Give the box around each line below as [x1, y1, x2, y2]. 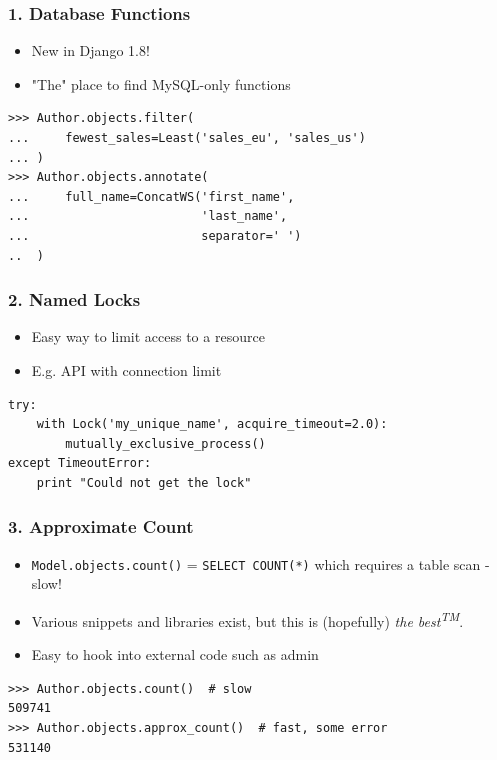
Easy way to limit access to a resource [31, 326, 265, 347]
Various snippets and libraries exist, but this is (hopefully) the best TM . [31, 608, 464, 631]
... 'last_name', [8, 209, 288, 224]
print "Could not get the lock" [36, 475, 252, 490]
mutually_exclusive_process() [65, 436, 266, 451]
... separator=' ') [8, 228, 302, 243]
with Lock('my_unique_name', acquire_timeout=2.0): [36, 417, 388, 432]
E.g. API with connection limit [31, 359, 222, 380]
